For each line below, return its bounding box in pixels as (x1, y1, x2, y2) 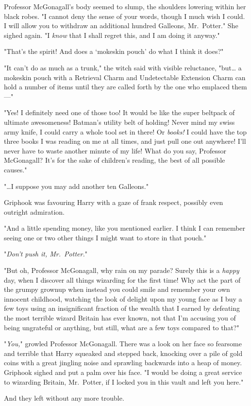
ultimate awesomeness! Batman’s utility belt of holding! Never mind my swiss (4, 117, 235, 127)
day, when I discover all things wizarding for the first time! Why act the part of (4, 274, 241, 285)
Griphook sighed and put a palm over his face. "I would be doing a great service (4, 367, 242, 377)
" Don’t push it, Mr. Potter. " (4, 249, 87, 259)
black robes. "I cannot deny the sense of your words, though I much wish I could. (4, 11, 245, 21)
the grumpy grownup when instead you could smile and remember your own (4, 284, 230, 294)
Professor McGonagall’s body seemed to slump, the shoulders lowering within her (4, 1, 246, 11)
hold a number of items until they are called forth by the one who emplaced (4, 82, 230, 92)
